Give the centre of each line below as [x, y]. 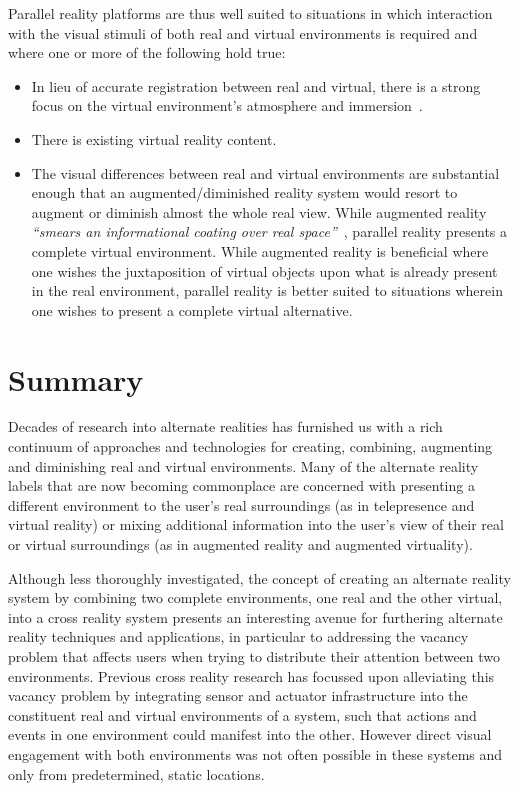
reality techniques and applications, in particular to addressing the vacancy [238, 636]
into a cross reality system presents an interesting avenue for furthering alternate [255, 616]
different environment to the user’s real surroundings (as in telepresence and [241, 504]
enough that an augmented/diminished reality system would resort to [244, 192]
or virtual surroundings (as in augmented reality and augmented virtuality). [240, 544]
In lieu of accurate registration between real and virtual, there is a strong [256, 85]
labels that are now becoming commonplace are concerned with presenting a [241, 485]
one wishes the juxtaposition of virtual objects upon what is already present [264, 270]
